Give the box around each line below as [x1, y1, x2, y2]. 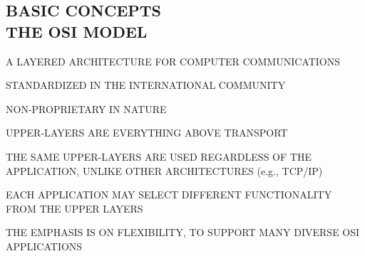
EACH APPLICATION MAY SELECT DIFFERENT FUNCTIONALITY [6, 187, 332, 202]
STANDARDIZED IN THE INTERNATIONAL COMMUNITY [6, 78, 286, 92]
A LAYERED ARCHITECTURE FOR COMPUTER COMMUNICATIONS [6, 53, 341, 68]
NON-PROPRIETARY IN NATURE [6, 101, 167, 116]
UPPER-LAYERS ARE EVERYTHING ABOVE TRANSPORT [6, 125, 288, 140]
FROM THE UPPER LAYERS [6, 201, 143, 215]
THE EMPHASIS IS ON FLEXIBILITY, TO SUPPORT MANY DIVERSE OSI [6, 225, 360, 240]
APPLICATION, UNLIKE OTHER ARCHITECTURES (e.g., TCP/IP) [6, 163, 323, 178]
